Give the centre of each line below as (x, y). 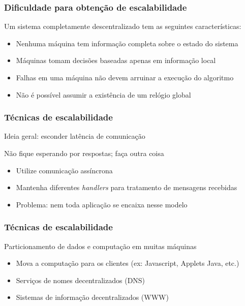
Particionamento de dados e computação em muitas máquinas (100, 246)
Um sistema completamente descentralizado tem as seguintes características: (123, 26)
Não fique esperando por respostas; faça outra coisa (84, 153)
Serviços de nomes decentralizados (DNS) (81, 280)
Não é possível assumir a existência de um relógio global (103, 94)
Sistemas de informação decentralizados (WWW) (92, 297)
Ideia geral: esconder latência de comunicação (75, 136)
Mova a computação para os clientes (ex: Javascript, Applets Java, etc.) (128, 263)
